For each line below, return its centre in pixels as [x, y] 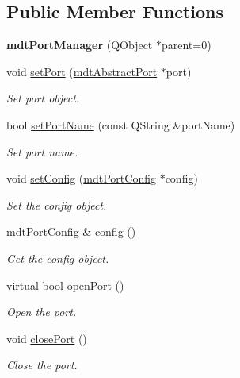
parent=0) [186, 45]
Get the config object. [58, 258]
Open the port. [42, 312]
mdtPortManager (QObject [80, 45]
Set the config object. [57, 204]
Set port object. [43, 98]
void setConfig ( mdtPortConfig [81, 178]
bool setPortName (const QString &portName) [121, 124]
